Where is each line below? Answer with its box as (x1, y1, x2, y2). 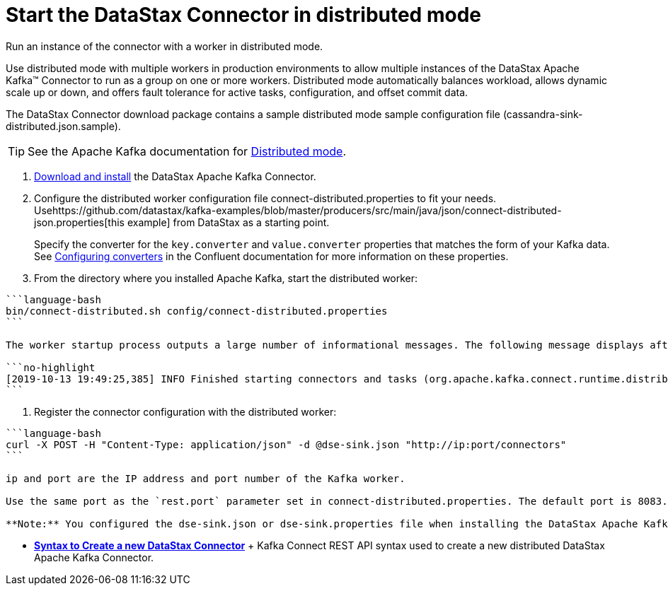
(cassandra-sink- (502, 107, 583, 120)
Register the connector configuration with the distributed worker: (34, 405, 337, 418)
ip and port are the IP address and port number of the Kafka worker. (6, 472, 405, 484)
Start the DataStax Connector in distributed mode (6, 3, 481, 27)
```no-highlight (6, 361, 96, 373)
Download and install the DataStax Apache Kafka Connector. (34, 170, 316, 182)
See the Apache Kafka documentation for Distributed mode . (28, 144, 347, 158)
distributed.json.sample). (6, 119, 121, 132)
